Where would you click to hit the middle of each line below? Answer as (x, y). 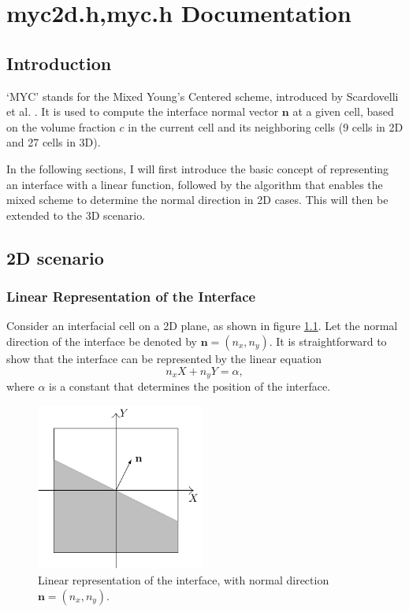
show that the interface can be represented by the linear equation (164, 358)
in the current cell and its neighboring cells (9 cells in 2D (266, 126)
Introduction (59, 63)
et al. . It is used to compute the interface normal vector (143, 111)
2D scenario (55, 257)
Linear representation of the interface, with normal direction (184, 580)
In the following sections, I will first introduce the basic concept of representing (198, 168)
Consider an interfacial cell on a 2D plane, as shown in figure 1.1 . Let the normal (202, 326)
